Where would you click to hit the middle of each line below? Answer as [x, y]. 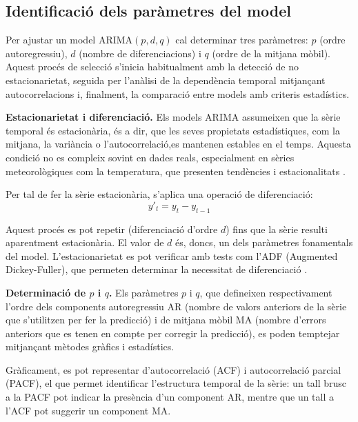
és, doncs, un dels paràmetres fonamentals [264, 242]
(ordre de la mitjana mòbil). [271, 53]
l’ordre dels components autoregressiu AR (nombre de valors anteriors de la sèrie [176, 306]
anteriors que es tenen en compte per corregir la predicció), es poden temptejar [173, 333]
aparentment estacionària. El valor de [85, 242]
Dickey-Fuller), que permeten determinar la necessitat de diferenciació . [157, 269]
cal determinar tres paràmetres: [242, 40]
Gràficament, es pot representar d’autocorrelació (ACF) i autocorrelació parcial [173, 369]
